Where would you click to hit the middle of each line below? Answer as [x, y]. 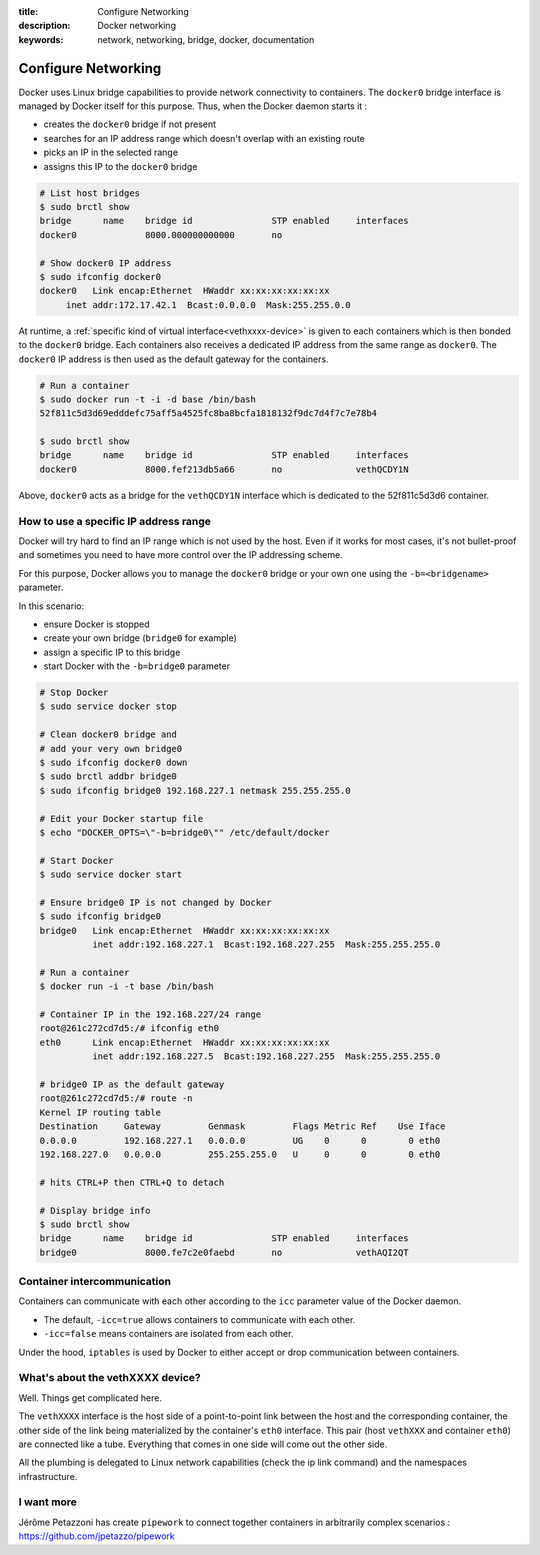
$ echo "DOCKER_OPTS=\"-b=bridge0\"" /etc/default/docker [184, 832]
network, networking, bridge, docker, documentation [206, 39]
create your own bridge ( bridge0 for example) [140, 638]
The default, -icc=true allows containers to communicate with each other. [199, 1319]
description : [44, 26]
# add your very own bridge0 [111, 748]
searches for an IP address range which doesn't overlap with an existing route [204, 138]
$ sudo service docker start [111, 874]
